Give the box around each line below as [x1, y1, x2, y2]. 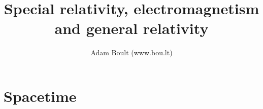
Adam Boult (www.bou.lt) [90, 47, 173, 58]
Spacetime [4, 85, 77, 106]
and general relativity [54, 18, 209, 39]
